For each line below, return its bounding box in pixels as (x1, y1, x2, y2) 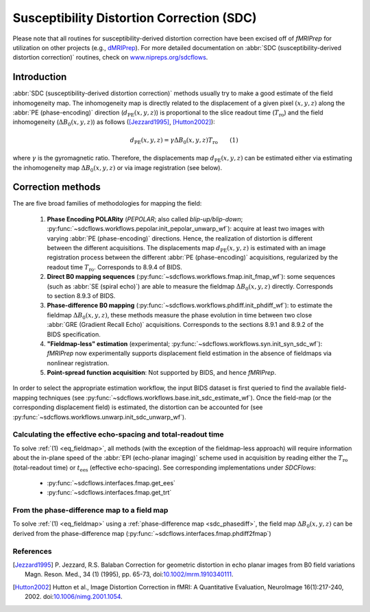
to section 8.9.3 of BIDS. (47, 291, 116, 299)
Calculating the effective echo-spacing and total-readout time (12, 430, 224, 439)
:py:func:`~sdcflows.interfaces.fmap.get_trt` (47, 489, 172, 497)
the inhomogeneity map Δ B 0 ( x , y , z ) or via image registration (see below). (12, 163, 223, 173)
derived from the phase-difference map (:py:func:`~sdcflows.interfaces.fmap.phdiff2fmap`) (12, 529, 272, 537)
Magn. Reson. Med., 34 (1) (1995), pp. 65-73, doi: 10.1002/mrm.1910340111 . (25, 570, 234, 578)
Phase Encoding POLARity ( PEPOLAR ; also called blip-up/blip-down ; (47, 215, 243, 223)
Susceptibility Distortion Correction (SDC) (12, 10, 257, 25)
